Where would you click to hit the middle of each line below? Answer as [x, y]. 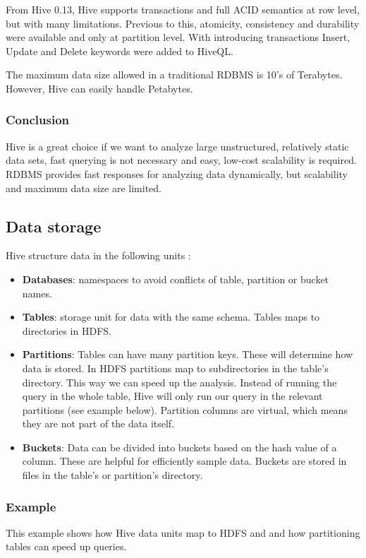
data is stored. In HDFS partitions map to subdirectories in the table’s [175, 368]
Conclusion [37, 120]
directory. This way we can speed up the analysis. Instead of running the [179, 382]
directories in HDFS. [67, 330]
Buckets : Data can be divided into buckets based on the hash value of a [179, 447]
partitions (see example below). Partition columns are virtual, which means [185, 409]
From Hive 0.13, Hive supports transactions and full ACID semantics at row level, [183, 9]
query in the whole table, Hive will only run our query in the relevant [172, 396]
